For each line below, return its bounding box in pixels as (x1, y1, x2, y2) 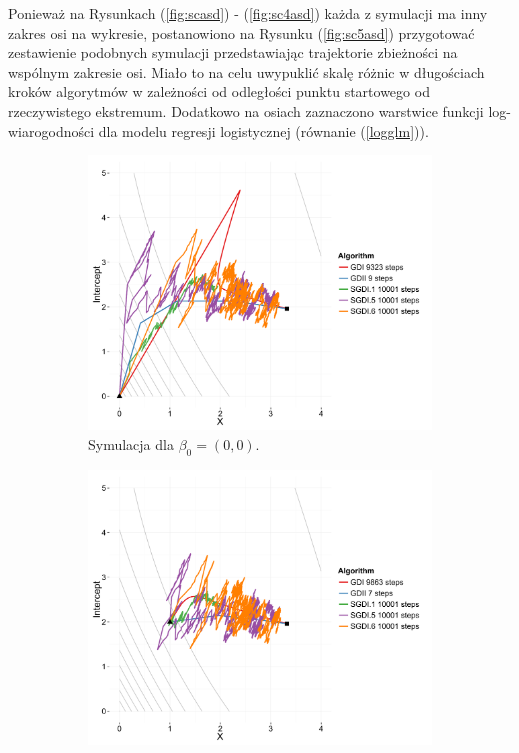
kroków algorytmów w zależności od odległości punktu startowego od (8, 81, 430, 102)
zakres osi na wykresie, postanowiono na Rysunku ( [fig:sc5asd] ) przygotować (8, 22, 475, 43)
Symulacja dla (88, 433, 174, 454)
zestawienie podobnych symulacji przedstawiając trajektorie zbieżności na (8, 42, 458, 63)
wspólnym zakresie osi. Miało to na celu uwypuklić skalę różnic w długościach (8, 61, 485, 82)
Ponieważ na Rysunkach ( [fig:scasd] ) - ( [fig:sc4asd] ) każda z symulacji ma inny (8, 3, 488, 23)
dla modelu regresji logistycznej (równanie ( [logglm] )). (98, 120, 429, 141)
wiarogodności (8, 120, 95, 141)
